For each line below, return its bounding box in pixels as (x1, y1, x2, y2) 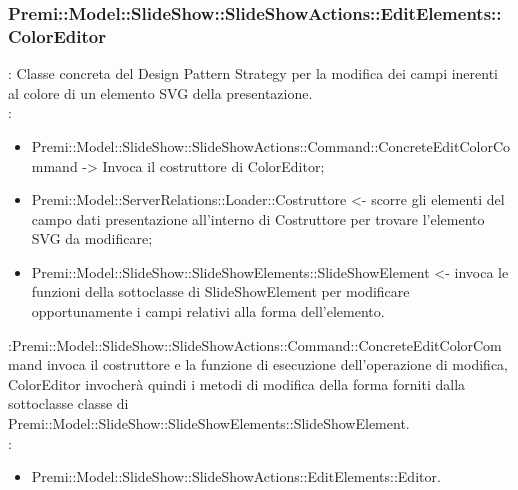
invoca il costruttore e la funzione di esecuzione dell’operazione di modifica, (46, 354, 508, 375)
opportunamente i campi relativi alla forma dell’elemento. (31, 301, 385, 322)
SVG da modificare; (31, 228, 153, 249)
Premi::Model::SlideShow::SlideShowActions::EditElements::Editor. (31, 466, 441, 487)
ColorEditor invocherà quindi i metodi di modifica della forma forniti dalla (8, 373, 466, 394)
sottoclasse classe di (8, 393, 129, 414)
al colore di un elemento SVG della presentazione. (8, 82, 313, 103)
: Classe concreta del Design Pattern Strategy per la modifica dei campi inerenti (8, 63, 499, 84)
